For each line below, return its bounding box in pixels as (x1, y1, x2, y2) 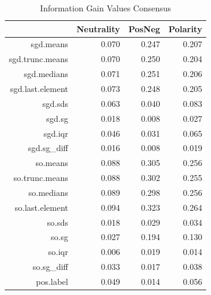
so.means (35, 156, 68, 169)
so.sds (47, 216, 68, 228)
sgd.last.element (10, 82, 68, 94)
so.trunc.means (13, 171, 68, 184)
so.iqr (48, 245, 68, 258)
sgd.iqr (44, 127, 68, 139)
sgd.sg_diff (27, 142, 68, 154)
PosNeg (128, 22, 160, 35)
